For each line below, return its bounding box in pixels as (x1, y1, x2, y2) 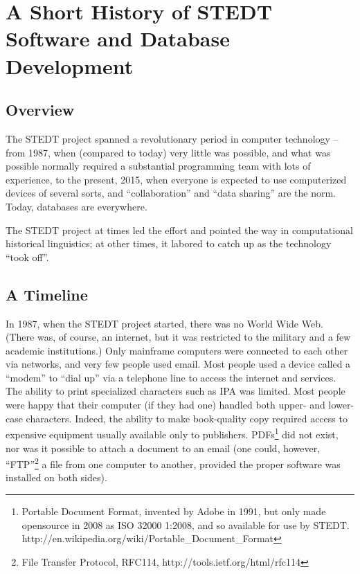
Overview (6, 99, 75, 120)
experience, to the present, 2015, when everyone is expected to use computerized (6, 172, 347, 186)
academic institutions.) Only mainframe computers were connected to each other (6, 343, 348, 357)
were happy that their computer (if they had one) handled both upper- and (6, 397, 325, 412)
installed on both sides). (6, 470, 107, 485)
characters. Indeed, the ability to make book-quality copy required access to (26, 411, 348, 425)
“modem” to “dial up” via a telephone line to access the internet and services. (6, 370, 336, 384)
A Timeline (6, 283, 88, 305)
